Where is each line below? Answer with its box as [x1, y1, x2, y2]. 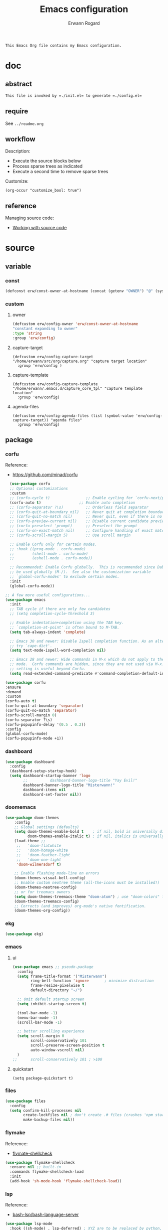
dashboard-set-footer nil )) [23, 792, 81, 797]
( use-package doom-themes [5, 815, 59, 820]
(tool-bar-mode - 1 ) [17, 1010, 58, 1015]
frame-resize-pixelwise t [30, 983, 84, 988]
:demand [5, 689, 21, 694]
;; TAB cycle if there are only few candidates [9, 606, 111, 611]
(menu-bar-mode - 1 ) [17, 1015, 58, 1020]
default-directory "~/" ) [30, 988, 82, 993]
